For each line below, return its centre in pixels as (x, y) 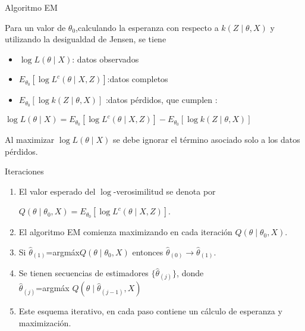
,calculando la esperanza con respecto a (147, 27)
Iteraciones (24, 171)
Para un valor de (35, 27)
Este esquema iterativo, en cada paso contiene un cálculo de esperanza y (150, 311)
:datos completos (138, 79)
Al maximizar (30, 139)
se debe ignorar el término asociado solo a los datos (207, 139)
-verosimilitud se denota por (164, 191)
